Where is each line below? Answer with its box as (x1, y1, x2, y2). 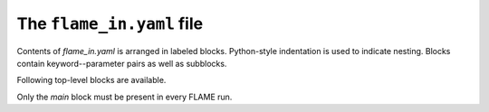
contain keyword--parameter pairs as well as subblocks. (16, 58, 227, 69)
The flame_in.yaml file (16, 14, 204, 33)
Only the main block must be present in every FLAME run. (16, 91, 233, 102)
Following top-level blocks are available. (16, 75, 167, 86)
